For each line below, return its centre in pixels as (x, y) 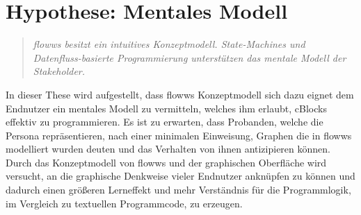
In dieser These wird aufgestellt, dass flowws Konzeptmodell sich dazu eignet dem (180, 94)
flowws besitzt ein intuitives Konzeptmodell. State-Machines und (169, 44)
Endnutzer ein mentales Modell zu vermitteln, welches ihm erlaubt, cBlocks (166, 108)
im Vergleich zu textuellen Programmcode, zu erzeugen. (124, 203)
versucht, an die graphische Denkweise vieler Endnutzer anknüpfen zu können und (180, 176)
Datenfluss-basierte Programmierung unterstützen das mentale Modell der (190, 57)
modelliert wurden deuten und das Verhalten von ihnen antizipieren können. (168, 149)
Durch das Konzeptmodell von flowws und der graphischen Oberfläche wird (166, 162)
